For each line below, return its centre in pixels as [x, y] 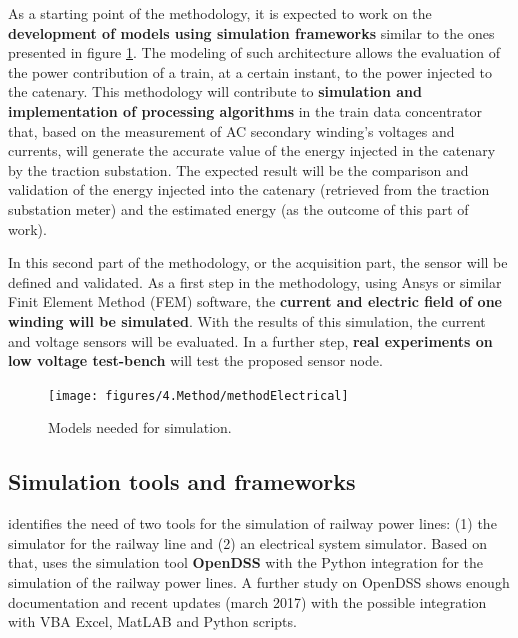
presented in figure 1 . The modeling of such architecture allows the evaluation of [254, 52]
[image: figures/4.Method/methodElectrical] [198, 395]
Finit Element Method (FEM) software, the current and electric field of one [255, 301]
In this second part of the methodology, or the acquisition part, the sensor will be [258, 262]
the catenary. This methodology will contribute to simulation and [215, 91]
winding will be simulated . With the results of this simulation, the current [247, 320]
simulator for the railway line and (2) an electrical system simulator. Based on [248, 542]
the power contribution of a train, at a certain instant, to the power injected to [250, 71]
